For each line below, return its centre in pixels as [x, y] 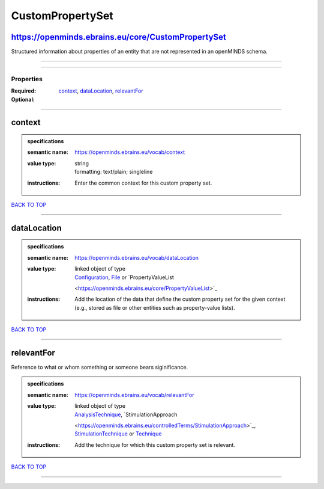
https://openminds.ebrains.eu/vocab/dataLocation [137, 257]
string [82, 163]
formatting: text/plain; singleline [114, 172]
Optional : [23, 99]
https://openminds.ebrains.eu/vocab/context [130, 152]
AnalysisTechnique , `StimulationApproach [126, 414]
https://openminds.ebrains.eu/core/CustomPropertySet [118, 37]
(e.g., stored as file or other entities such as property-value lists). [155, 307]
